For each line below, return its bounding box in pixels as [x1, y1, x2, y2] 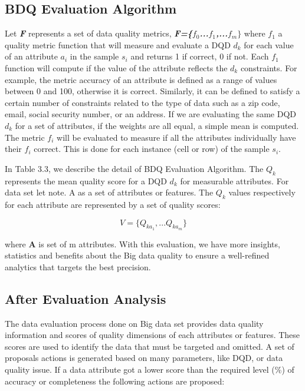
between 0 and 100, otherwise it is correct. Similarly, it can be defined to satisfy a [5, 85, 300, 97]
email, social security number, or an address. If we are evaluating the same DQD [5, 108, 297, 120]
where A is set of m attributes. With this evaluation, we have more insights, [5, 237, 280, 250]
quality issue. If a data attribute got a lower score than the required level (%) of [5, 363, 294, 376]
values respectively [228, 186, 296, 198]
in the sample [70, 50, 119, 62]
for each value [244, 38, 294, 51]
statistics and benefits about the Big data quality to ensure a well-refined [5, 249, 270, 261]
